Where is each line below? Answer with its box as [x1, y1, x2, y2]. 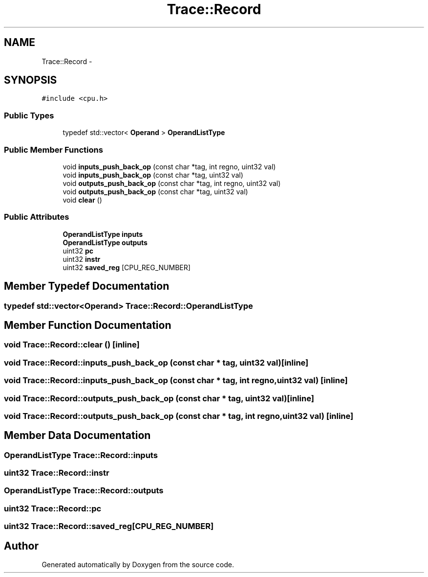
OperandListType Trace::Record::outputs [4, 485, 164, 496]
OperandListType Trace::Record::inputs [4, 450, 158, 460]
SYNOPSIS [4, 74, 57, 87]
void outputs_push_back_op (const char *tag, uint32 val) [63, 187, 248, 196]
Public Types [4, 110, 54, 120]
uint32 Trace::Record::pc [4, 503, 102, 513]
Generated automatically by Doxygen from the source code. [42, 560, 235, 569]
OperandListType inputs [63, 230, 143, 238]
